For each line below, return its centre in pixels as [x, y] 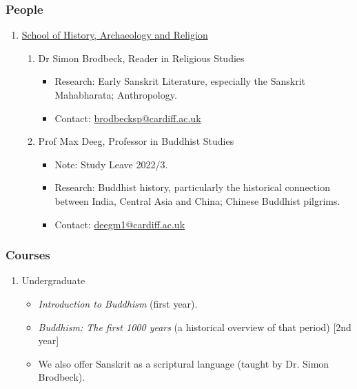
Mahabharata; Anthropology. [116, 94]
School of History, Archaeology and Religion [115, 35]
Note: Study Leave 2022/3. [111, 164]
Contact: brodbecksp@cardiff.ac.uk [128, 118]
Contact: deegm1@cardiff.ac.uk [120, 224]
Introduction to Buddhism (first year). [118, 303]
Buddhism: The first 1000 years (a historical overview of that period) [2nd [195, 327]
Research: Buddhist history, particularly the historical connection [192, 187]
